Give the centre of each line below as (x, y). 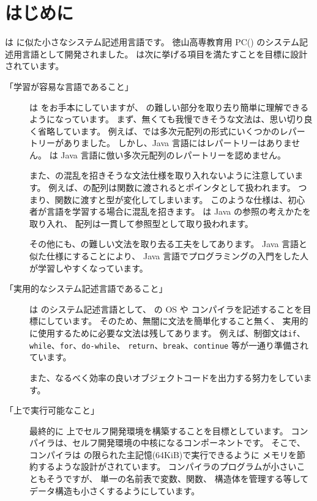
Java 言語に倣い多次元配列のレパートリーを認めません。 (173, 154)
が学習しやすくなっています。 (89, 268)
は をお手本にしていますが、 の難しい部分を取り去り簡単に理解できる (169, 107)
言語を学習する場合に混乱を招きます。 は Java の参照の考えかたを (178, 211)
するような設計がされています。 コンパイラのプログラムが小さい (167, 466)
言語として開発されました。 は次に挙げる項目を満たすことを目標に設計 (165, 54)
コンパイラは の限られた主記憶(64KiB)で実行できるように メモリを (163, 454)
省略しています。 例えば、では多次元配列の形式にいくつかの (158, 131)
